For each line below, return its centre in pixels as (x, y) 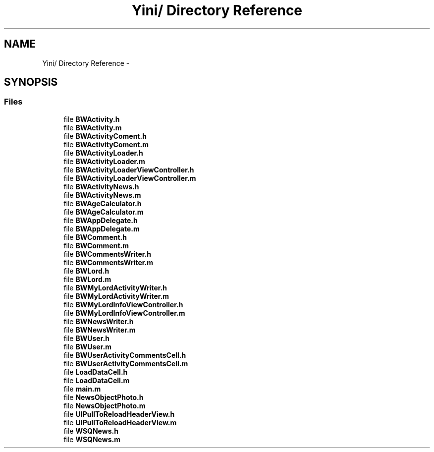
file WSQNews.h (91, 431)
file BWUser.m (87, 346)
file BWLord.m (87, 279)
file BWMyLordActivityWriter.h (115, 287)
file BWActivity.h (92, 119)
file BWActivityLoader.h (103, 153)
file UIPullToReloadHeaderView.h (119, 414)
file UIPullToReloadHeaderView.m (120, 422)
